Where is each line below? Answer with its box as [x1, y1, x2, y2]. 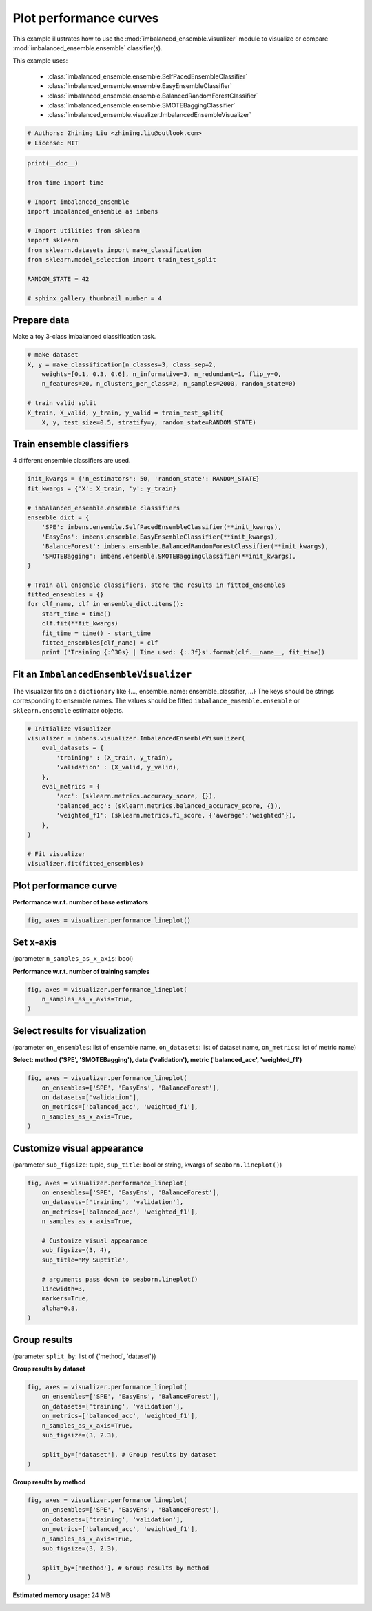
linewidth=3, [41, 1285, 86, 1293]
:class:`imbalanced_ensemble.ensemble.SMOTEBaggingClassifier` [47, 101, 236, 110]
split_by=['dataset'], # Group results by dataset [41, 1451, 216, 1458]
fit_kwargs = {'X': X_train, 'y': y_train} [27, 484, 177, 492]
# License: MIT [27, 138, 79, 147]
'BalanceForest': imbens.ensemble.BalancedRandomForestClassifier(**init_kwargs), [41, 543, 329, 550]
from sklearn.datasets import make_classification [27, 246, 203, 254]
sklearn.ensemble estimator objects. [12, 706, 124, 714]
